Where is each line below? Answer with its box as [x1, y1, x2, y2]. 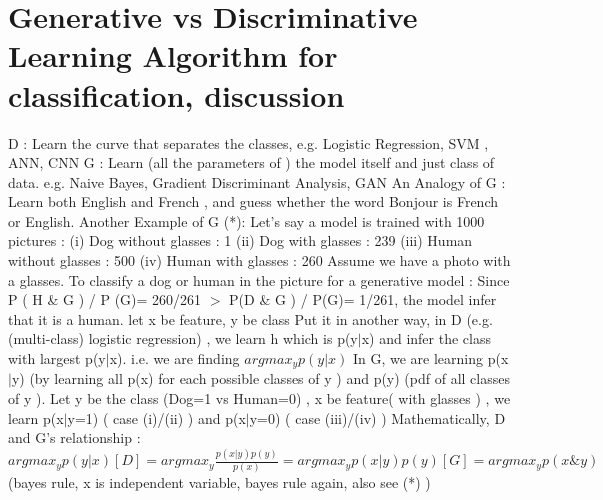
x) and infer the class [361, 328, 491, 349]
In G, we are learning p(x [352, 348, 509, 369]
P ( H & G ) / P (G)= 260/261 [8, 289, 202, 310]
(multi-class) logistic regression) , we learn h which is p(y [8, 328, 358, 349]
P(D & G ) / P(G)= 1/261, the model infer [229, 289, 497, 310]
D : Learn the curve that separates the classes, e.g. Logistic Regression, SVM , [8, 132, 489, 153]
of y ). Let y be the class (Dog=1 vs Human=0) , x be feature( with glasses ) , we [8, 388, 511, 409]
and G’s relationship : [8, 427, 141, 448]
